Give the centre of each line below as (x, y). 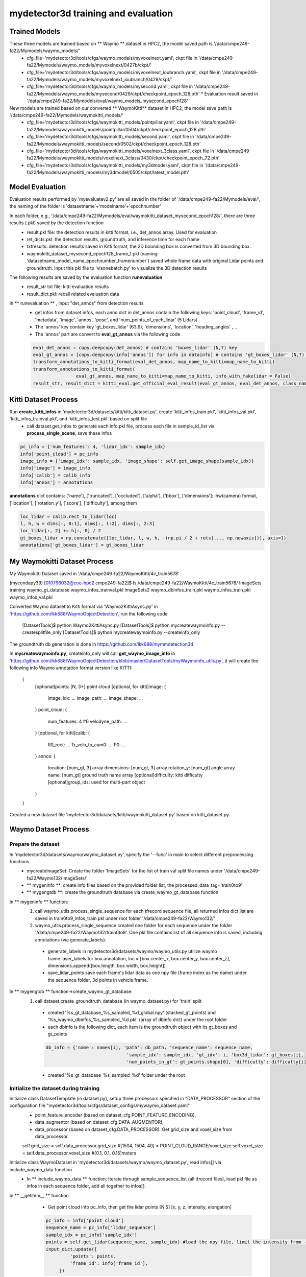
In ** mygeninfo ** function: (39, 902)
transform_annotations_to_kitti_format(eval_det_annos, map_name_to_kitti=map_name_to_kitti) (154, 362)
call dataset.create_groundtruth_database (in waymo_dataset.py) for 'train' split (118, 1001)
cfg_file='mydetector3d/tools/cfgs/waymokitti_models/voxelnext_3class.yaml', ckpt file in (120, 151)
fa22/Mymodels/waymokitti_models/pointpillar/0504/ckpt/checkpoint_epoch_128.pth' (116, 129)
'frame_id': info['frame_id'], (109, 1263)
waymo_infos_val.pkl (31, 597)
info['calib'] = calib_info (55, 475)
